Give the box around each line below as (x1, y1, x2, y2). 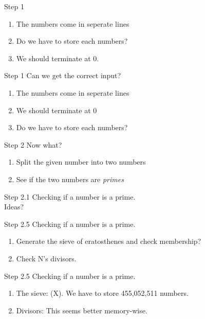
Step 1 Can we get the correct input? (4, 70, 121, 81)
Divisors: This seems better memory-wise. (16, 305, 147, 315)
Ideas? (4, 201, 24, 212)
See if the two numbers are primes (16, 173, 124, 184)
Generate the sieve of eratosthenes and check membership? (16, 236, 201, 246)
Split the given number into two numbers (16, 156, 146, 167)
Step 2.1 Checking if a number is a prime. (4, 191, 136, 202)
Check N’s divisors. (16, 253, 77, 263)
